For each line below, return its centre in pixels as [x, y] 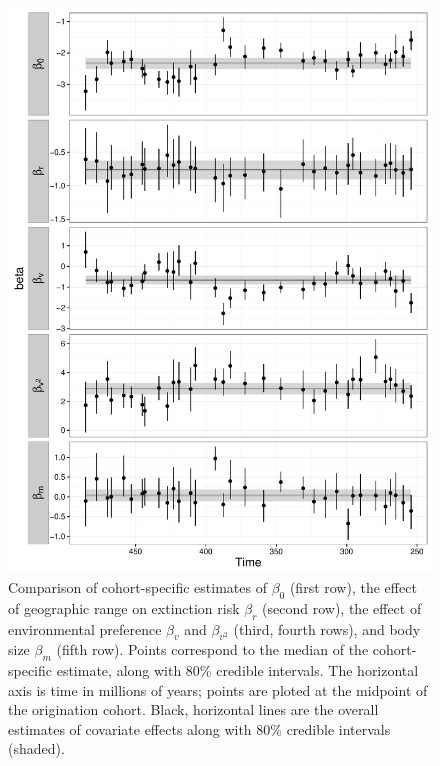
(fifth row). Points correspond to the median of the [212, 649]
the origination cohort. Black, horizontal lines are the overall [193, 709]
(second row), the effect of [342, 607]
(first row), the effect [353, 586]
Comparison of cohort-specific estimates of [137, 586]
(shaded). [36, 748]
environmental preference [85, 628]
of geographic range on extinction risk [124, 607]
